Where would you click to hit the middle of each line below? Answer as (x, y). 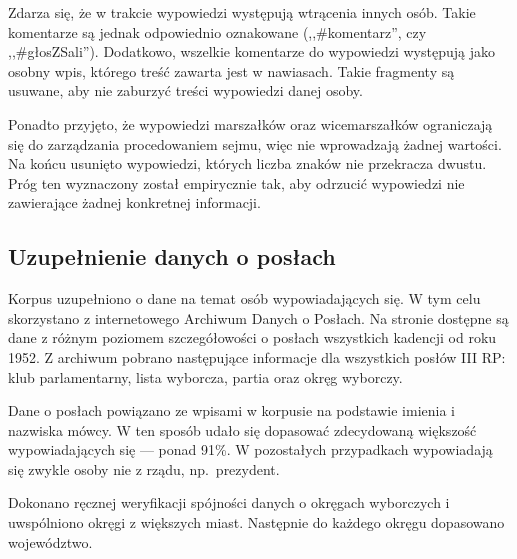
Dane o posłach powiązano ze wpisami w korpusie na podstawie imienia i (231, 410)
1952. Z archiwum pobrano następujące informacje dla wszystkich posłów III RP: (257, 356)
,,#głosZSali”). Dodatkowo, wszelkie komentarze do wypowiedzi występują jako (251, 51)
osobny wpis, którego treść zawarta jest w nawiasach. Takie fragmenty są (231, 70)
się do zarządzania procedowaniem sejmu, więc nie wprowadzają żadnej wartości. (255, 143)
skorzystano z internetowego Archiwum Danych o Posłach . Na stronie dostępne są (258, 317)
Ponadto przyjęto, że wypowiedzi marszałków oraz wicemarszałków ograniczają (250, 123)
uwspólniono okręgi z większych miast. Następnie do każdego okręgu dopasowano (256, 522)
